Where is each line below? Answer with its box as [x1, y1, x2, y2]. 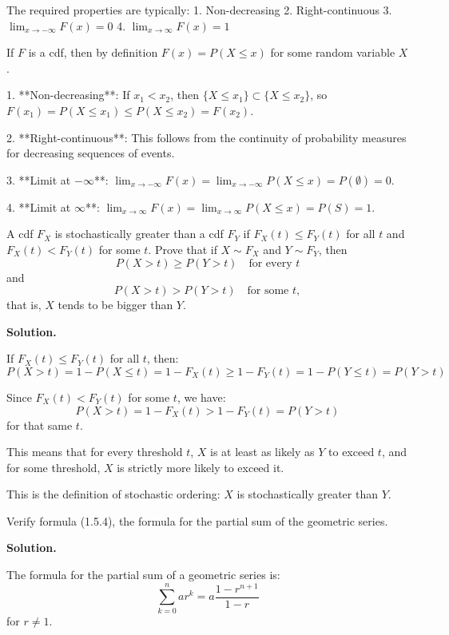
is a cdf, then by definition [28, 44, 158, 61]
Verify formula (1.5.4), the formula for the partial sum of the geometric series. [6, 512, 388, 529]
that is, [6, 296, 42, 313]
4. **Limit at [6, 198, 71, 215]
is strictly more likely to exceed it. [117, 458, 284, 475]
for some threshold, [6, 458, 101, 475]
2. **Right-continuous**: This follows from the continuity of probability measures [6, 129, 407, 145]
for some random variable [270, 44, 395, 61]
